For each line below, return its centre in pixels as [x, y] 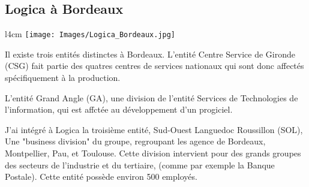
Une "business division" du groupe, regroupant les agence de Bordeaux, [135, 141]
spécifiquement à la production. [63, 78]
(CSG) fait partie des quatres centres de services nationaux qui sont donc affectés [154, 66]
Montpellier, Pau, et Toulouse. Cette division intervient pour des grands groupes [153, 153]
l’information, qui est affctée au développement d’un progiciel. [119, 109]
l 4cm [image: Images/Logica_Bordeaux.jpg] [90, 34]
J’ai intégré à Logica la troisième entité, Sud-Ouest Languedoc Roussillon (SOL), [154, 129]
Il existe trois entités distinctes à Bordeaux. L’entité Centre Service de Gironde [150, 54]
